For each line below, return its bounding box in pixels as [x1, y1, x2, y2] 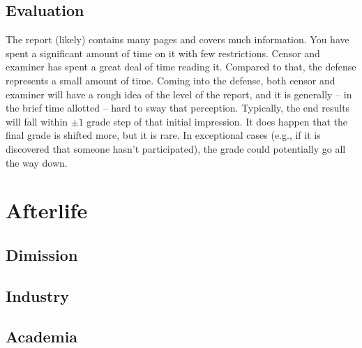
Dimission [6, 243, 78, 265]
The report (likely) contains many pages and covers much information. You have [6, 32, 349, 47]
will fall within [6, 114, 68, 128]
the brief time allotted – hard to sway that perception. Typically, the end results [6, 100, 350, 115]
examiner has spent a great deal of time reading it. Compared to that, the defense [6, 59, 356, 74]
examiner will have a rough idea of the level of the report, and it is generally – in [6, 86, 352, 101]
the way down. [6, 155, 68, 169]
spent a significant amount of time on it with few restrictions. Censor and [6, 45, 320, 60]
